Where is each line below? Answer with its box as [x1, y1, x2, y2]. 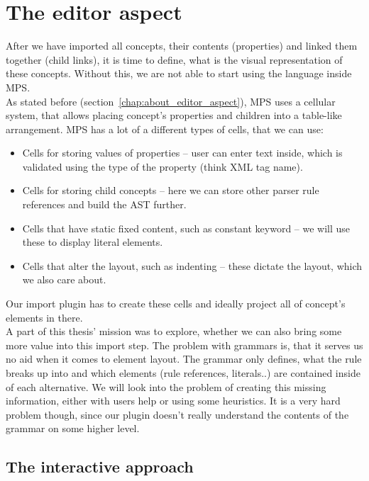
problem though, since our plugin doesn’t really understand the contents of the [6, 407, 349, 421]
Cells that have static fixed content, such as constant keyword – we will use [22, 220, 351, 235]
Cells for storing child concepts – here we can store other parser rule [22, 183, 319, 198]
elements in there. [6, 310, 83, 324]
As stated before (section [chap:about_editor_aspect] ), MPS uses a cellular [6, 94, 336, 108]
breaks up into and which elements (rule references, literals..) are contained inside [6, 366, 360, 380]
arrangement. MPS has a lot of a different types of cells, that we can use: [6, 121, 324, 136]
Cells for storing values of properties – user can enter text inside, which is [22, 145, 343, 160]
